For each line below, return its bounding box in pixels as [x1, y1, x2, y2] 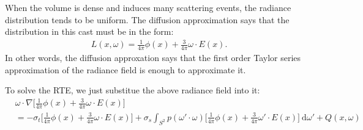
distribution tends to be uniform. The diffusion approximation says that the [5, 13, 290, 26]
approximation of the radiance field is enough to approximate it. [5, 63, 246, 76]
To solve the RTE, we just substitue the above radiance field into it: [5, 84, 260, 96]
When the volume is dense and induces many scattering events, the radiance [5, 1, 291, 13]
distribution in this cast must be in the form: [5, 25, 174, 38]
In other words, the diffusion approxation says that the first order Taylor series [5, 51, 301, 64]
